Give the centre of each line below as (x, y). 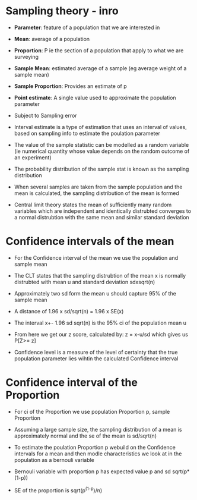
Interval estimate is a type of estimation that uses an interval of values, (101, 127)
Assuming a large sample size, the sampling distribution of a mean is (98, 429)
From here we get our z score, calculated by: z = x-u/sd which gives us (101, 334)
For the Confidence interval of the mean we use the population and (96, 257)
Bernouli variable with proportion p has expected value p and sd (93, 471)
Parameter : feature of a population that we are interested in (87, 27)
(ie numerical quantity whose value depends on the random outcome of (102, 151)
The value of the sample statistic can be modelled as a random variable (101, 144)
